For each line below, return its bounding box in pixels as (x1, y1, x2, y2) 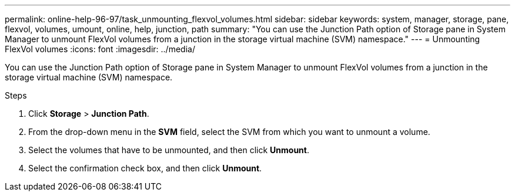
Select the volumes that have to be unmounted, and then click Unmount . (28, 145, 310, 155)
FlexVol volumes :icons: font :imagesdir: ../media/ (5, 44, 195, 54)
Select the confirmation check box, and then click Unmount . (28, 163, 262, 173)
